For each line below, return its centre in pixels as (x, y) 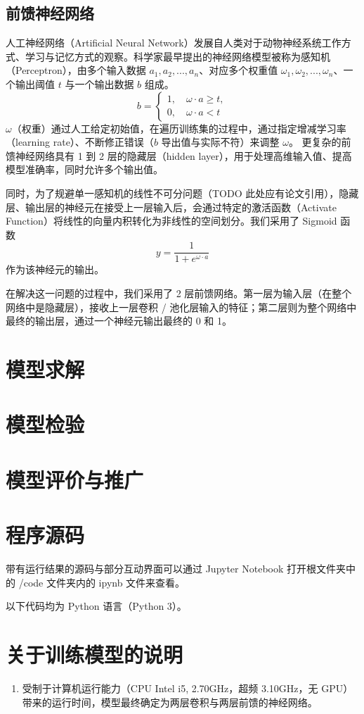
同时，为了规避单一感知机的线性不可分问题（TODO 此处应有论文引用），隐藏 (182, 193)
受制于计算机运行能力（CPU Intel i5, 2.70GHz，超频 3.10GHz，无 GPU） (188, 688)
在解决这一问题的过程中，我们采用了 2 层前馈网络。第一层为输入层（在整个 (179, 293)
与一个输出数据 (99, 83)
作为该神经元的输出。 (55, 269)
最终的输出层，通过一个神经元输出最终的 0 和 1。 (119, 321)
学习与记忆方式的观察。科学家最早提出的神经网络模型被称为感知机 (177, 56)
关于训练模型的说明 (95, 654)
